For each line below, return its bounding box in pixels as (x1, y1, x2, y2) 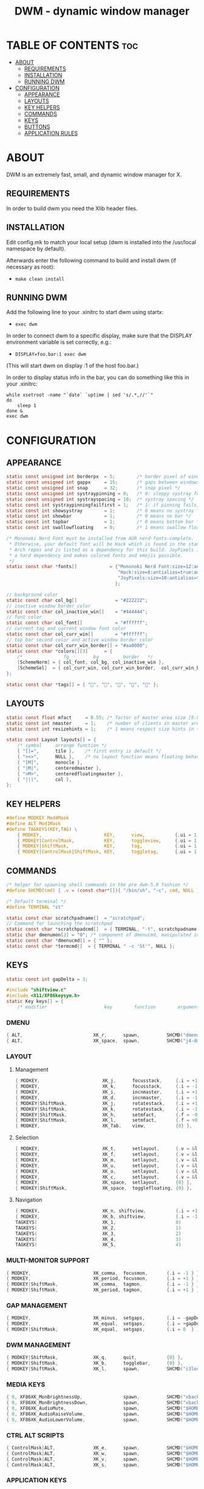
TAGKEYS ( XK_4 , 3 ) (15, 1236, 182, 1242)
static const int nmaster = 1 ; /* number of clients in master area (6, 720, 202, 727)
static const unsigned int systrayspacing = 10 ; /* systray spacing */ (6, 496, 194, 502)
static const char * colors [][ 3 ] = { (6, 648, 113, 654)
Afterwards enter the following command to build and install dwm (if (6, 256, 176, 264)
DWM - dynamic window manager (14, 4, 190, 18)
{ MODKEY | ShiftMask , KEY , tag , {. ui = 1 (17, 843, 197, 849)
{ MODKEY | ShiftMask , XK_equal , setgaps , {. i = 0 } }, (6, 1326, 202, 1333)
